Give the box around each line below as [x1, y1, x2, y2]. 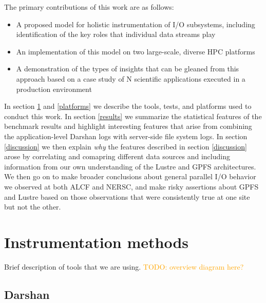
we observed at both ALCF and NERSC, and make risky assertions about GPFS [4, 181, 259, 192]
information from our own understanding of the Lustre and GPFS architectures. [4, 161, 256, 172]
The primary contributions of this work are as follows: [4, 2, 174, 12]
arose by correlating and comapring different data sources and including [4, 151, 230, 162]
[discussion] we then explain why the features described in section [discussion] [4, 141, 247, 151]
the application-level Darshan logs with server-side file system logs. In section [4, 130, 248, 141]
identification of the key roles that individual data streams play [16, 29, 216, 40]
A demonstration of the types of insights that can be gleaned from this [16, 63, 239, 74]
